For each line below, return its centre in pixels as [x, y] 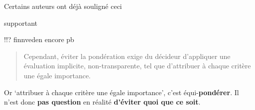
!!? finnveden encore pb [39, 39]
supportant [21, 23]
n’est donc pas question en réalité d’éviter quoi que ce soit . [102, 102]
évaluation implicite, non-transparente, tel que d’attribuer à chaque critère [137, 66]
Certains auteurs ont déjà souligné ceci [63, 6]
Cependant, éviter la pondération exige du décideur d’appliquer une [127, 56]
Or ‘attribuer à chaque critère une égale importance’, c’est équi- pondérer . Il [122, 92]
